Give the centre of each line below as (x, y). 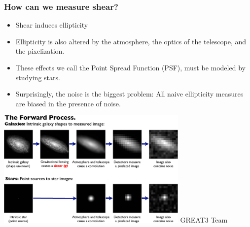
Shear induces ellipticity (52, 25)
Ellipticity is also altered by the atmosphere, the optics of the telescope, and (131, 41)
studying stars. (38, 77)
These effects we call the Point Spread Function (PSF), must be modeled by (130, 67)
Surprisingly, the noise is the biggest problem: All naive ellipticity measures (129, 94)
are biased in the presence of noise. (68, 103)
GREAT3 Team (204, 220)
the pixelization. (40, 51)
